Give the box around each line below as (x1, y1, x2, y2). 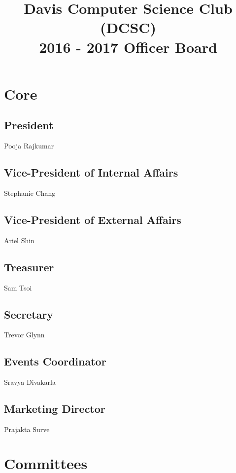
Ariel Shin (4, 235, 34, 245)
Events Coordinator (4, 354, 106, 369)
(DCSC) (100, 17, 157, 37)
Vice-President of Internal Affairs (4, 165, 178, 180)
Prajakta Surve (4, 424, 50, 434)
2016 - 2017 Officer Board (39, 36, 217, 57)
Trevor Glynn (4, 329, 45, 340)
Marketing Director (4, 401, 105, 416)
